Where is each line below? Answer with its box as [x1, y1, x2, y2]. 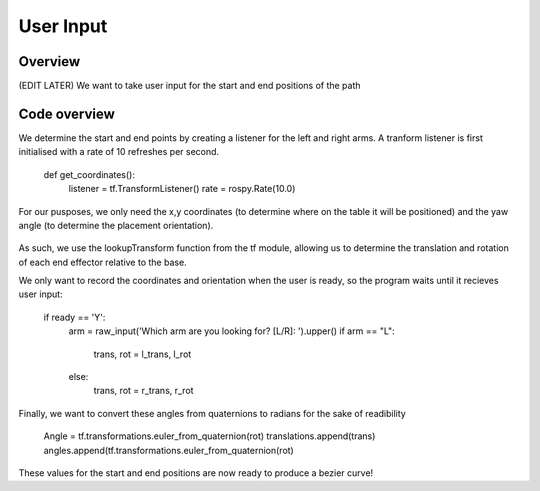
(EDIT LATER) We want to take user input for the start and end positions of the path [18, 80, 361, 92]
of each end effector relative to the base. [18, 256, 187, 268]
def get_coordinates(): [43, 168, 135, 180]
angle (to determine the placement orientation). [18, 219, 214, 231]
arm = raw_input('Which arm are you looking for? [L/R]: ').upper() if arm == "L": [68, 325, 395, 337]
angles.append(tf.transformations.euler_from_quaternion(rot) [43, 444, 294, 456]
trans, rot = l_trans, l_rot [93, 348, 192, 360]
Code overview [18, 105, 115, 122]
